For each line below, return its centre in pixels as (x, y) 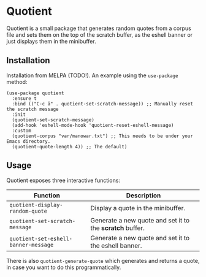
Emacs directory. (29, 141)
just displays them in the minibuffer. (51, 41)
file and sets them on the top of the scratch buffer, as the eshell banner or (100, 34)
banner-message (32, 245)
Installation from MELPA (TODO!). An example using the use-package (92, 75)
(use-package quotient (35, 93)
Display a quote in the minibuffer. (138, 208)
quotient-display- (36, 205)
